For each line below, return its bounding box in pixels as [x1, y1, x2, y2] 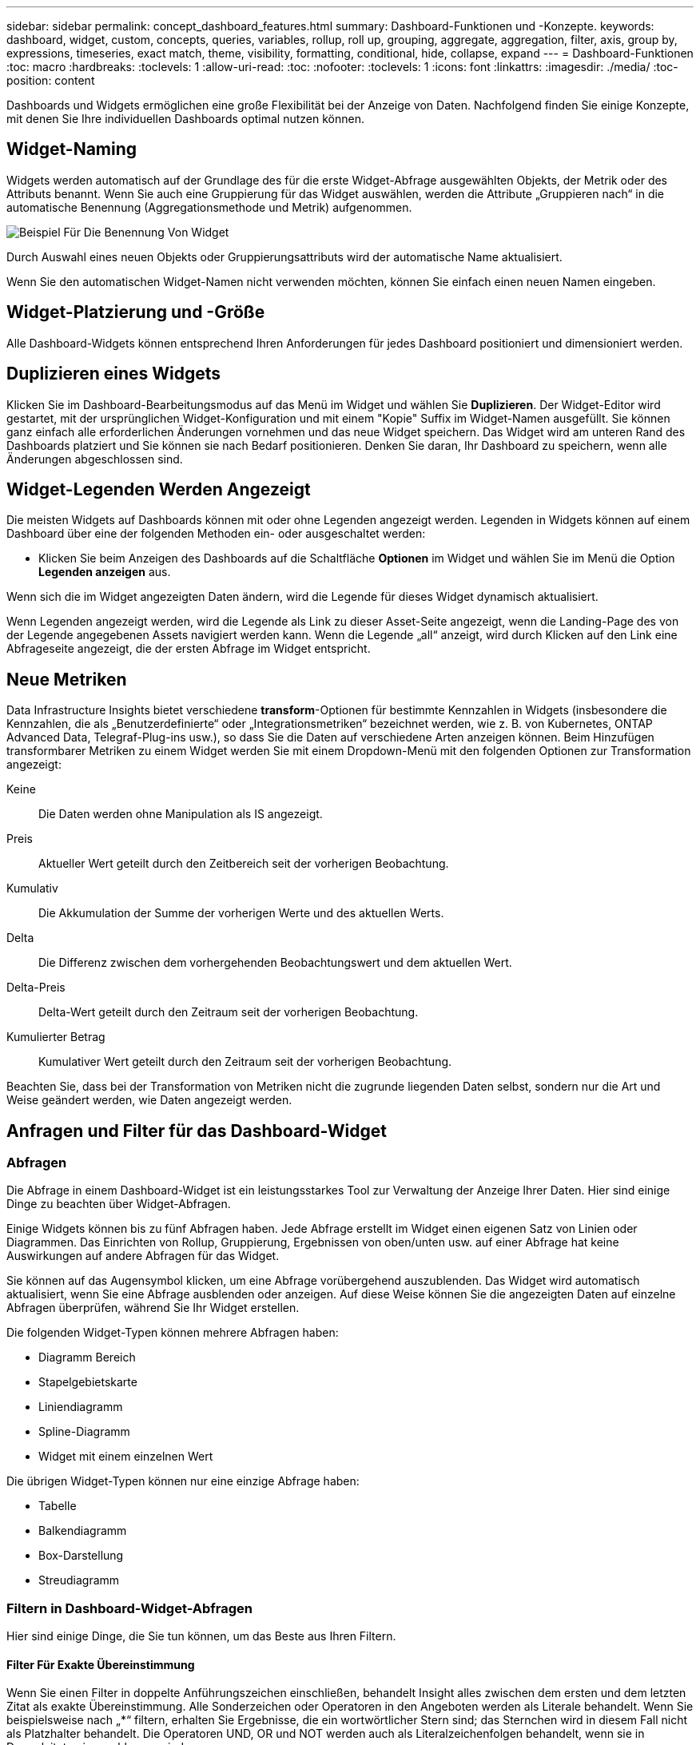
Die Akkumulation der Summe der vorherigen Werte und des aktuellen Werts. [38, 906, 444, 920]
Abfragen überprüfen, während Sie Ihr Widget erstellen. [6, 1301, 300, 1315]
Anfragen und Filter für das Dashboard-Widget [6, 1120, 387, 1141]
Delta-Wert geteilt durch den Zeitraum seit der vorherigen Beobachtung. [38, 1005, 419, 1020]
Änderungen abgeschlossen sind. [6, 451, 183, 466]
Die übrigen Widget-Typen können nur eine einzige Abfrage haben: [6, 1474, 360, 1489]
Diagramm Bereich [38, 1350, 136, 1365]
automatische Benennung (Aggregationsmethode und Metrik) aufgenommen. [6, 200, 412, 214]
